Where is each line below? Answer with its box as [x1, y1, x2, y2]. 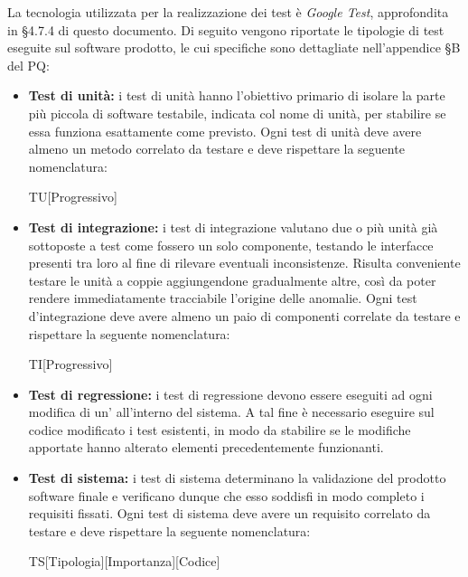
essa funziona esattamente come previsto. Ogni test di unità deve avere [28, 121, 422, 140]
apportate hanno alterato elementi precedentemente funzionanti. [28, 438, 384, 457]
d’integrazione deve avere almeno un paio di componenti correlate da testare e [28, 306, 461, 325]
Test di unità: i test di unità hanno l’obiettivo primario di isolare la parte [28, 86, 445, 105]
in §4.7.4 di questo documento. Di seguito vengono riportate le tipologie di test [7, 20, 445, 39]
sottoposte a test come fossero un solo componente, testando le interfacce [28, 235, 434, 254]
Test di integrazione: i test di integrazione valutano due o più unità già [28, 217, 438, 236]
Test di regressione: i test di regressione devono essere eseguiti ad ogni [28, 384, 433, 403]
